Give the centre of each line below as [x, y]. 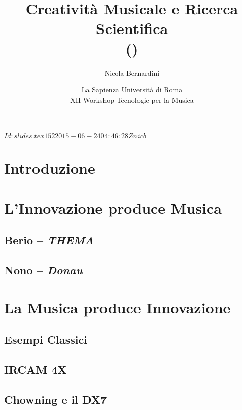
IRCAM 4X [36, 370]
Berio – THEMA [49, 240]
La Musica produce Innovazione [117, 307]
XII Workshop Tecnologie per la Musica [132, 99]
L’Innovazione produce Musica [113, 208]
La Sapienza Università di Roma [132, 90]
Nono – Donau [43, 270]
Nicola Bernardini [132, 72]
